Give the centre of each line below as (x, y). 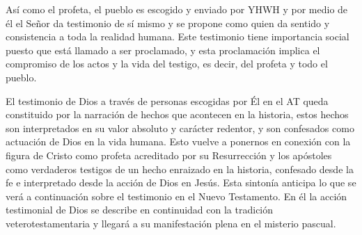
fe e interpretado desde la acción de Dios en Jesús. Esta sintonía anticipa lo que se (181, 183)
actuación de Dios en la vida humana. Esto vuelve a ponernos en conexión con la (178, 141)
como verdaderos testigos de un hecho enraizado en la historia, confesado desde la (180, 169)
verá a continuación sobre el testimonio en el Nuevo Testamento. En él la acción (176, 196)
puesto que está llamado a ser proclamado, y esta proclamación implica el (163, 50)
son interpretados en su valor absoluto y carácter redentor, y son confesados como (180, 128)
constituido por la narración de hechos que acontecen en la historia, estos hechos (177, 114)
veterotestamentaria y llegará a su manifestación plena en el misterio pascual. (171, 223)
